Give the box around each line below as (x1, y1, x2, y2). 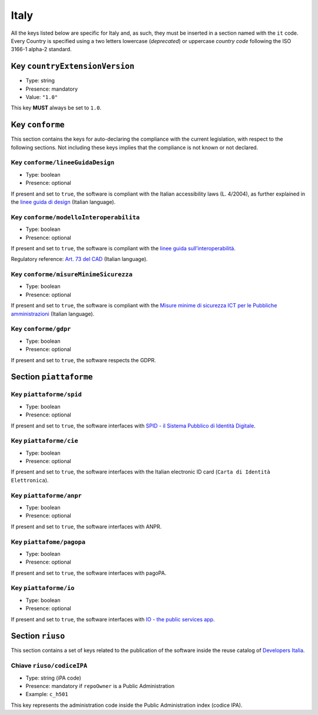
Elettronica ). (11, 476, 49, 484)
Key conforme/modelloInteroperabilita (11, 213, 140, 221)
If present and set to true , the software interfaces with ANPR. (11, 523, 162, 530)
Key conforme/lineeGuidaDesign (11, 158, 115, 167)
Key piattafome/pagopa (11, 538, 85, 546)
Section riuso (11, 631, 65, 641)
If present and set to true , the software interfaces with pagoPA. (11, 569, 167, 577)
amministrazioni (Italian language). (11, 310, 95, 317)
